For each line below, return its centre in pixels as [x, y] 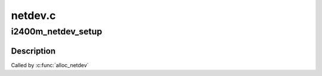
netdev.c [33, 15]
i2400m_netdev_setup [57, 31]
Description [33, 51]
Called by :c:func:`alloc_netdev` [50, 65]
